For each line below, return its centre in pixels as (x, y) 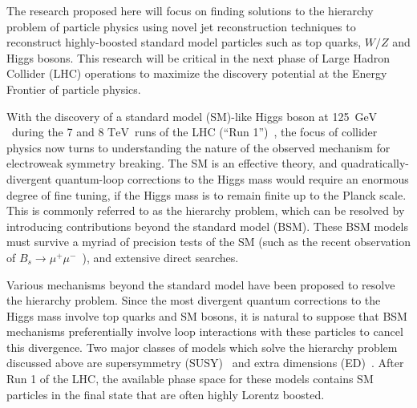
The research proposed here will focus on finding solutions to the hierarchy (190, 10)
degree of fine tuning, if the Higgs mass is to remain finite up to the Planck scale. (206, 194)
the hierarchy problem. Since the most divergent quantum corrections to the (194, 300)
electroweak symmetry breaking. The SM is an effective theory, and (172, 163)
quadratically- (375, 163)
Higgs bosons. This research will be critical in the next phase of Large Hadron (198, 57)
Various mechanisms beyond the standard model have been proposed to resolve (201, 284)
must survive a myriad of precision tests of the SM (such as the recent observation (208, 242)
